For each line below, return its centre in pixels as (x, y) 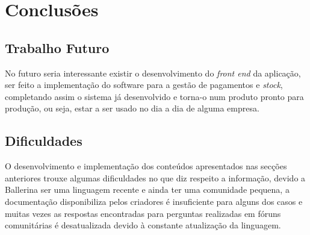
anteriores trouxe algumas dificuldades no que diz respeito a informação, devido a (155, 177)
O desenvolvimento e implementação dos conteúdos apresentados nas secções (146, 166)
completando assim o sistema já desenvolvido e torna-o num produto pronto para (154, 96)
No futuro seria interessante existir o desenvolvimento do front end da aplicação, (153, 73)
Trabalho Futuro (57, 47)
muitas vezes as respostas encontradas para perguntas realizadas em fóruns (143, 213)
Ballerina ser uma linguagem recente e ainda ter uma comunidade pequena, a (147, 190)
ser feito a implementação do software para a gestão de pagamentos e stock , (144, 85)
